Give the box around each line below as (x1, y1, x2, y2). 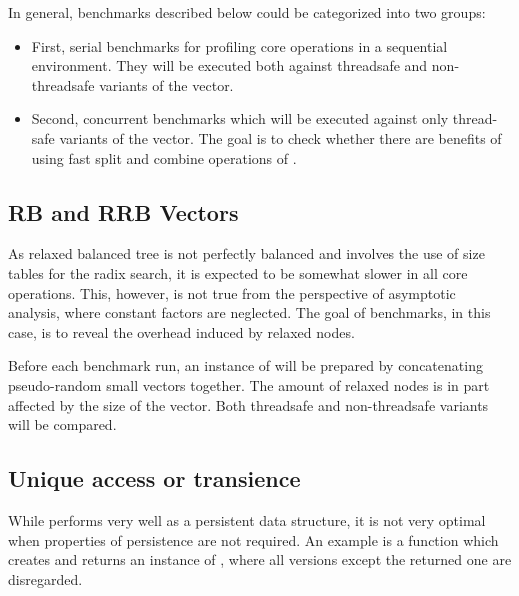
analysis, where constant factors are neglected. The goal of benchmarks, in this (8, 302, 491, 323)
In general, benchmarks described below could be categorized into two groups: (8, 2, 486, 22)
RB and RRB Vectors (8, 196, 239, 227)
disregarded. (8, 568, 83, 589)
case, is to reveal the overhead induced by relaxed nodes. (8, 321, 355, 342)
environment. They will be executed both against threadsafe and (31, 55, 428, 76)
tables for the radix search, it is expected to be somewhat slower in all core (8, 262, 468, 283)
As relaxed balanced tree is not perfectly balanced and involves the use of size (8, 243, 485, 264)
